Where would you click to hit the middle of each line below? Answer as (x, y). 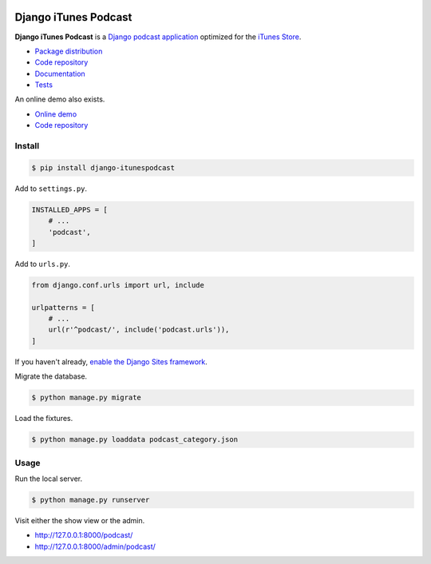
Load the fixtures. (44, 419)
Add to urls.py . (43, 264)
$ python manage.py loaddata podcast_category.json (135, 440)
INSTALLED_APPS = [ (69, 209)
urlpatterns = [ (63, 307)
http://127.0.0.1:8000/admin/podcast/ (95, 546)
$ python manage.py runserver (91, 500)
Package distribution (69, 51)
